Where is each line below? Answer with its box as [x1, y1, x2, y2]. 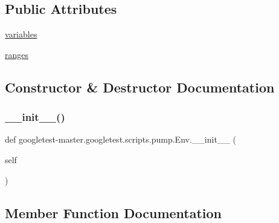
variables [5, 28, 37, 40]
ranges [5, 48, 29, 60]
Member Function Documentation [5, 203, 222, 222]
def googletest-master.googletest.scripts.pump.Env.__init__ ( [5, 133, 236, 146]
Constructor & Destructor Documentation [5, 77, 275, 96]
